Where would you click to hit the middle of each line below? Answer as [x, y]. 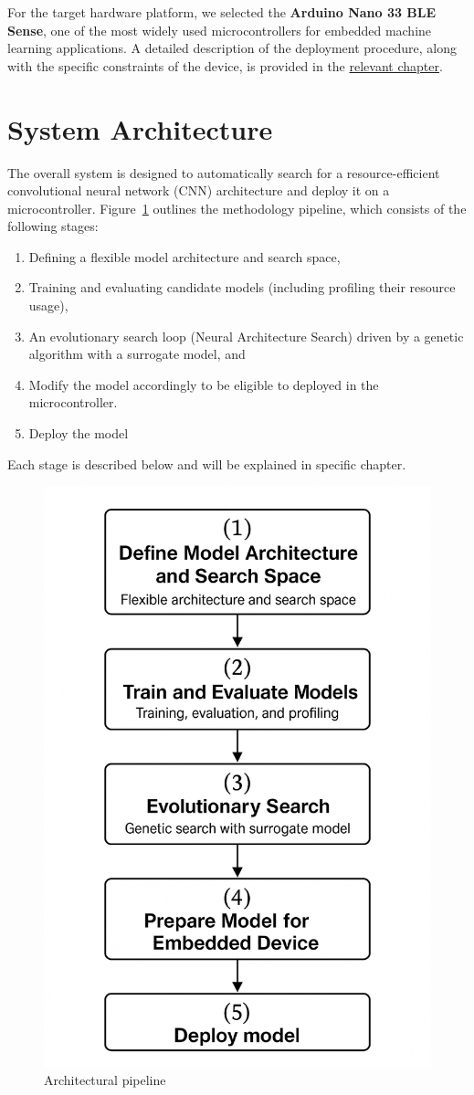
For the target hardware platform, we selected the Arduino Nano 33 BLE [222, 12]
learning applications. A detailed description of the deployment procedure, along [232, 48]
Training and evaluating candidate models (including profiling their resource [242, 287]
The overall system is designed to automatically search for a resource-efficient [224, 172]
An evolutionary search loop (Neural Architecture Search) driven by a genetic [246, 336]
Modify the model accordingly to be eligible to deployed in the [204, 384]
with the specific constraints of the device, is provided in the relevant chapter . [225, 65]
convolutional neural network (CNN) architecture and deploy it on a [199, 190]
